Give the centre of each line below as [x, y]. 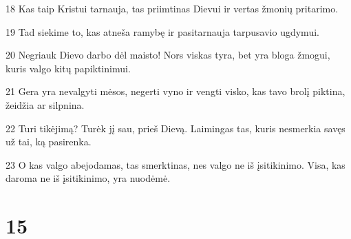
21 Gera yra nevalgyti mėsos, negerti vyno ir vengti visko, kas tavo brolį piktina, [175, 91]
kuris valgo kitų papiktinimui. [68, 68]
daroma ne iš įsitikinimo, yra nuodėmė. [88, 178]
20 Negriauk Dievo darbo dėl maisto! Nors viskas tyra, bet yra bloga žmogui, [168, 55]
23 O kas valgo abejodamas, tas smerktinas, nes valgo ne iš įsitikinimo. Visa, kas [175, 164]
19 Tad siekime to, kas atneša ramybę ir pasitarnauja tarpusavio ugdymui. [162, 31]
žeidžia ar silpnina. [45, 104]
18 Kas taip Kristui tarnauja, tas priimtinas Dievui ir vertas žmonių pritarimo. [172, 8]
